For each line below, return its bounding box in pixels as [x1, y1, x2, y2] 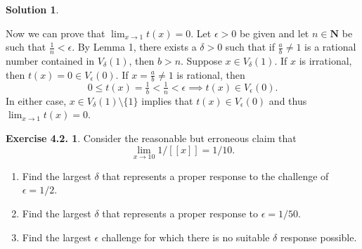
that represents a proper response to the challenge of [102, 168, 329, 183]
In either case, [6, 93, 67, 108]
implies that [141, 93, 193, 108]
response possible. [280, 229, 357, 244]
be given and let [239, 25, 309, 40]
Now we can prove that [6, 25, 105, 40]
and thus [269, 93, 307, 108]
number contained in [6, 53, 95, 68]
